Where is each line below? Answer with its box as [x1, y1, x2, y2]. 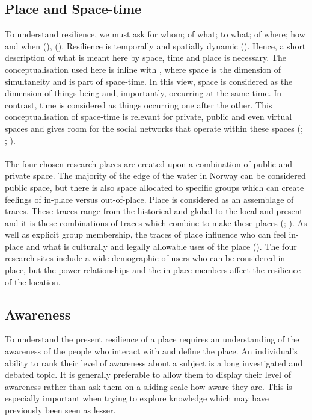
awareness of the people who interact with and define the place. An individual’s [5, 345, 298, 357]
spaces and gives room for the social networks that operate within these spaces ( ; [5, 122, 303, 134]
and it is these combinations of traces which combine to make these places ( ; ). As [5, 216, 307, 229]
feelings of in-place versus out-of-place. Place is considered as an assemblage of [5, 193, 294, 205]
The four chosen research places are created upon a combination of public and [5, 157, 292, 170]
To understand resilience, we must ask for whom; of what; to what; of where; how [5, 28, 305, 40]
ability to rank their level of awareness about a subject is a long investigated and [5, 356, 303, 369]
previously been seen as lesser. [5, 404, 116, 416]
